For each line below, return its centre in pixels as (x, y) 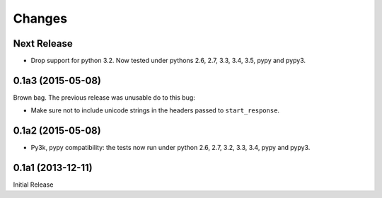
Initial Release (33, 185)
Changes (40, 18)
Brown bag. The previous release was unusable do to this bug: (104, 97)
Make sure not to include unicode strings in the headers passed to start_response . (155, 110)
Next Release (43, 43)
